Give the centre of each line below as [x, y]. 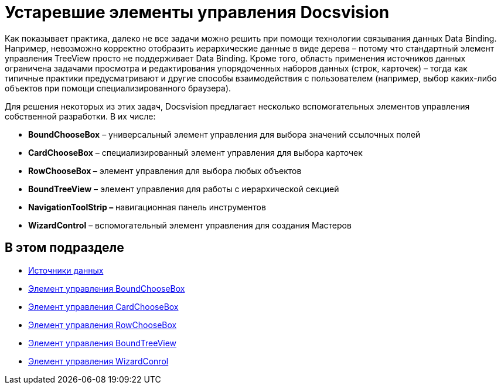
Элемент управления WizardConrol [98, 361]
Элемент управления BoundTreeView [103, 343]
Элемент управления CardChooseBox [103, 306]
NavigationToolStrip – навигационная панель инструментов [147, 207]
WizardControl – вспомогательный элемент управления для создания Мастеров [190, 225]
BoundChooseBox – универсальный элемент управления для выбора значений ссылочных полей [224, 134]
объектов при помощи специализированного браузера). [118, 88]
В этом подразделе [64, 248]
